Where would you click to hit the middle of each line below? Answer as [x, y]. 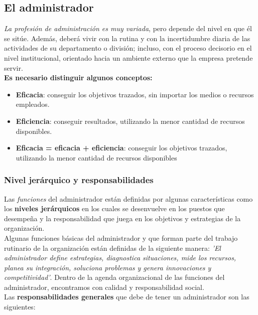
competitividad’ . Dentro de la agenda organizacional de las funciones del [114, 277]
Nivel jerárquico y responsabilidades [79, 180]
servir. [14, 67]
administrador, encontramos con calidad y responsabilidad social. [104, 287]
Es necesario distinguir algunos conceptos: [78, 77]
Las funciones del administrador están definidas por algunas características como [128, 198]
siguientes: [20, 307]
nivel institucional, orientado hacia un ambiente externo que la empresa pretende [128, 57]
